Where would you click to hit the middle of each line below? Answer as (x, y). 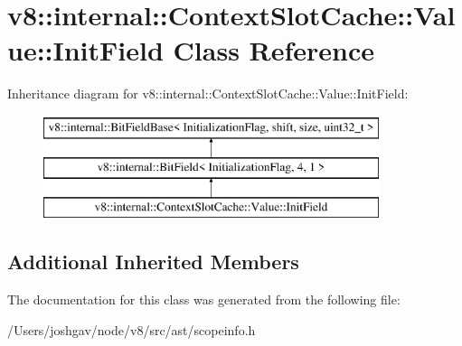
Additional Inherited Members (153, 262)
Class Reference (274, 50)
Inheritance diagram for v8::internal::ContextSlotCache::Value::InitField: (208, 94)
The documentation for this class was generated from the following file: (204, 299)
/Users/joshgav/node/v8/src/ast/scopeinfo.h (132, 329)
